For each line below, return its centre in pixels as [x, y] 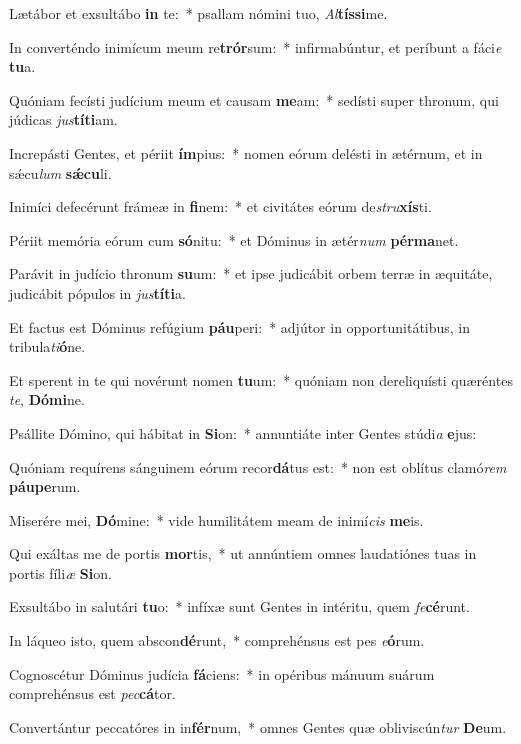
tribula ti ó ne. [47, 346]
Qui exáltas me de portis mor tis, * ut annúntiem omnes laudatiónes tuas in [243, 553]
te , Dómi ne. [47, 399]
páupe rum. [45, 486]
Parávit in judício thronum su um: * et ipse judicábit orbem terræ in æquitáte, [251, 273]
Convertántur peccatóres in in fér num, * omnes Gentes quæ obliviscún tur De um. [258, 726]
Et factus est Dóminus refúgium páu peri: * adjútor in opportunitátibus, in [240, 326]
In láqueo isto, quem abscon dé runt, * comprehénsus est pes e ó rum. [217, 640]
